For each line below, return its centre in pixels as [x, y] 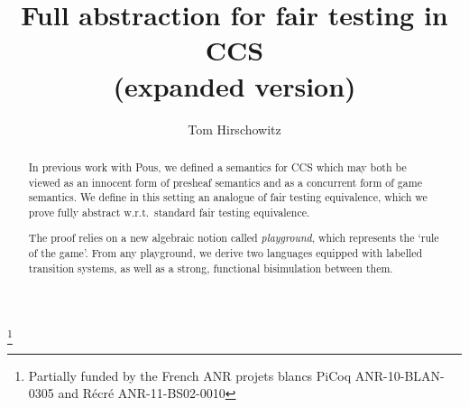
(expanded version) [234, 85]
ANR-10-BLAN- [400, 375]
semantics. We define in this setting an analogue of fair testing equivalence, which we [228, 197]
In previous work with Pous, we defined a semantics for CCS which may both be [217, 166]
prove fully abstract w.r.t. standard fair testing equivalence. [169, 212]
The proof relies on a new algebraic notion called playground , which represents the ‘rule [234, 238]
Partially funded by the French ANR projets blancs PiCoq [190, 375]
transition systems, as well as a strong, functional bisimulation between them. [211, 268]
